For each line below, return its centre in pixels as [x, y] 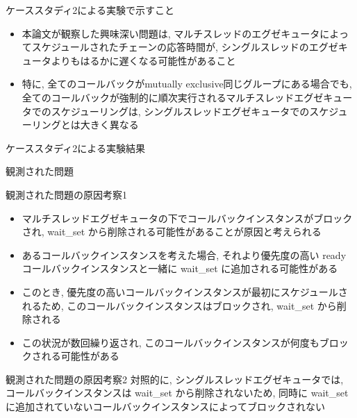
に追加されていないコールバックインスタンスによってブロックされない [165, 407]
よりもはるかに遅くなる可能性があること [143, 60]
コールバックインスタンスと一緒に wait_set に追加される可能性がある [180, 268]
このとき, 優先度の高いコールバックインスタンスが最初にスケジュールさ [185, 291]
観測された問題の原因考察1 [66, 194]
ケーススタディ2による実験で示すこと [90, 10]
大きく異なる [109, 125]
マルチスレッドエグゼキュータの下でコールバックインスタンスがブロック [187, 218]
